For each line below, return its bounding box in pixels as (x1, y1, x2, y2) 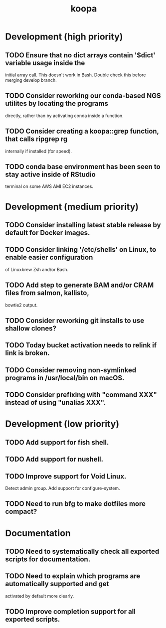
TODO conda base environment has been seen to (5, 162, 161, 171)
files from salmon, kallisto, (5, 289, 90, 297)
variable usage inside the (5, 58, 85, 67)
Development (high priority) (5, 31, 123, 42)
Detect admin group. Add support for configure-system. (5, 485, 121, 491)
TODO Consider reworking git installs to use (5, 316, 145, 325)
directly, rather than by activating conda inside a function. (5, 113, 124, 119)
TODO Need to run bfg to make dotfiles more (5, 499, 146, 508)
